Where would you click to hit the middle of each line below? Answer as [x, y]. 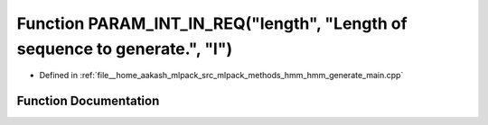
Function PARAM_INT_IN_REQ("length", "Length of [212, 23]
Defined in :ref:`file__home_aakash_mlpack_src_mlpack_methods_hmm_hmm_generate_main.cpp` [221, 76]
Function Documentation [88, 101]
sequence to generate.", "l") [125, 49]
